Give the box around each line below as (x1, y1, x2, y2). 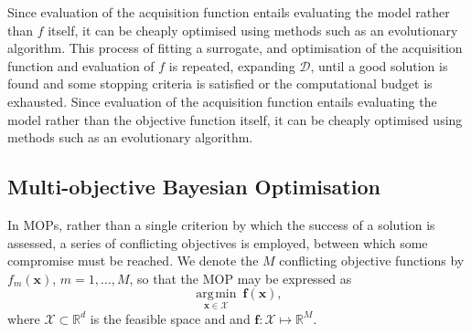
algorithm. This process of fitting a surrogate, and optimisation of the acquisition (7, 38, 463, 57)
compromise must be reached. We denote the (7, 251, 259, 270)
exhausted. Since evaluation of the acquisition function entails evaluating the (7, 91, 437, 110)
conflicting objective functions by (279, 251, 465, 270)
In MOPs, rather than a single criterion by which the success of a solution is (7, 214, 435, 234)
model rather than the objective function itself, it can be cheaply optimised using (7, 110, 463, 129)
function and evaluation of (7, 56, 155, 75)
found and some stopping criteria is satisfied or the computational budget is (7, 74, 433, 93)
